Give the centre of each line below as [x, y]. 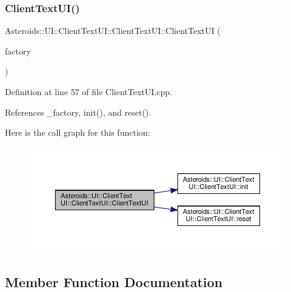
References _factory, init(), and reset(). [78, 112]
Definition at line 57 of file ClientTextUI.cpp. [89, 91]
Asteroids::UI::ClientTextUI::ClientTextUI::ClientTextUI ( [113, 31]
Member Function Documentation [114, 281]
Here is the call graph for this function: [78, 132]
